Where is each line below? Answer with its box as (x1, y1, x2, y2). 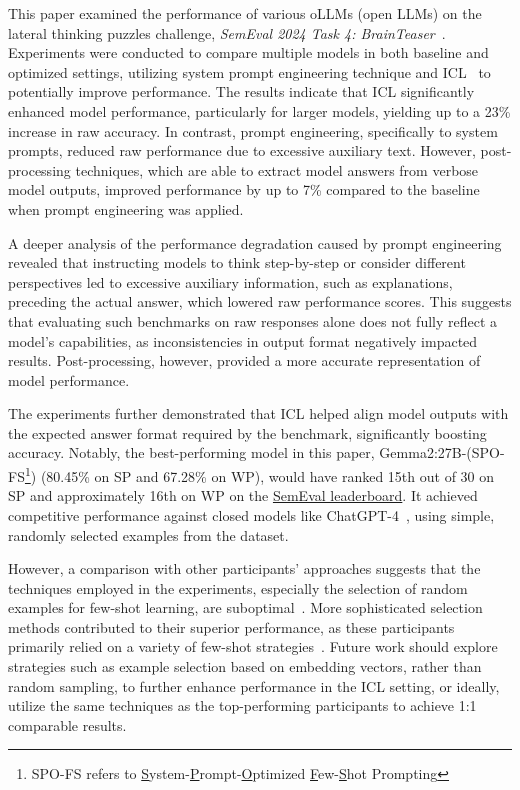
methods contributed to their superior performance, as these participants (8, 616, 455, 637)
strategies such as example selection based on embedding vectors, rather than (8, 656, 482, 677)
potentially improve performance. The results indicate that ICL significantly (8, 81, 475, 102)
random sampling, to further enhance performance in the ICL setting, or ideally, (8, 675, 500, 696)
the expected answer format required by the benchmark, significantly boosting (8, 422, 487, 443)
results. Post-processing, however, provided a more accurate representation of (8, 350, 481, 371)
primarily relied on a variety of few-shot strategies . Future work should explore (8, 636, 498, 657)
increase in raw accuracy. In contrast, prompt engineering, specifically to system (8, 120, 498, 141)
